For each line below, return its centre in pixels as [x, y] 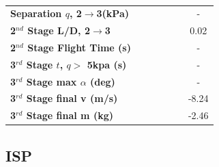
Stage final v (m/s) [72, 98]
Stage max [52, 81]
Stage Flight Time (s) [79, 47]
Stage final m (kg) [70, 115]
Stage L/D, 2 [59, 30]
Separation [36, 13]
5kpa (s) [107, 64]
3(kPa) [113, 13]
